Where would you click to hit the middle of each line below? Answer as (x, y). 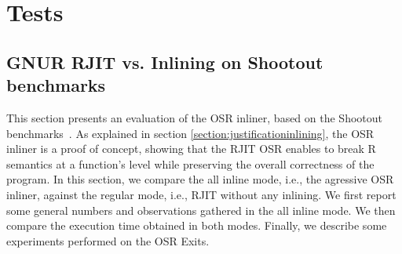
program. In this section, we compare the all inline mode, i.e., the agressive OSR (200, 179)
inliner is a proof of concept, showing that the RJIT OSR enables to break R (191, 149)
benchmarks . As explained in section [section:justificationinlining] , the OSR (190, 133)
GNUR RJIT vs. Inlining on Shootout (165, 62)
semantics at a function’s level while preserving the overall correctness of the (190, 163)
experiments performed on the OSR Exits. (108, 240)
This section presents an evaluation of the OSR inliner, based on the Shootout (195, 117)
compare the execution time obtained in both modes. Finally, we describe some (197, 225)
